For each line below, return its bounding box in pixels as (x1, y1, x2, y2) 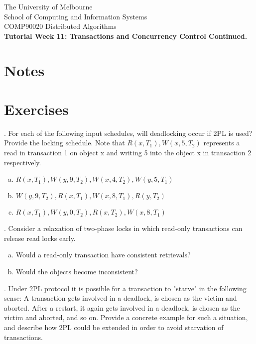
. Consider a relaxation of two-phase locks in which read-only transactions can (4, 223, 243, 233)
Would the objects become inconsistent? (15, 266, 138, 277)
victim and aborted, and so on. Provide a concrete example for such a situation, (4, 312, 248, 323)
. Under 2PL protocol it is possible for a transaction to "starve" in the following (4, 283, 247, 293)
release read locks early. (4, 232, 76, 243)
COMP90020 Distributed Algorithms (4, 21, 117, 31)
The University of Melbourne (4, 1, 93, 11)
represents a (203, 137, 240, 148)
